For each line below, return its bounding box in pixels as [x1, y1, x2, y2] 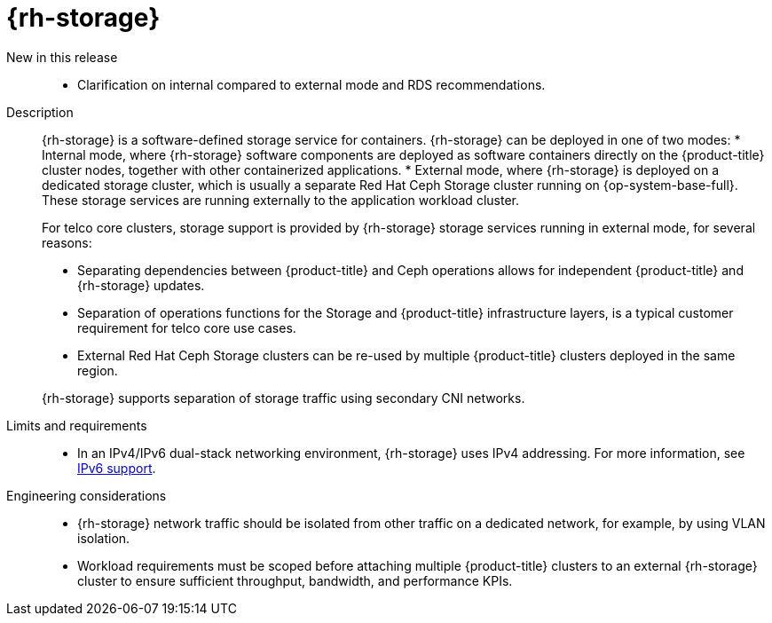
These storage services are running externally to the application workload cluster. [42, 192, 519, 208]
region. [77, 362, 118, 378]
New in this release [6, 49, 118, 65]
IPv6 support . [77, 460, 156, 476]
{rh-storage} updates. [77, 277, 205, 293]
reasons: [42, 234, 92, 250]
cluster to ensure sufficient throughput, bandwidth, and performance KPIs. [77, 572, 513, 588]
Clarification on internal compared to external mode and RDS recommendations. [77, 76, 546, 92]
